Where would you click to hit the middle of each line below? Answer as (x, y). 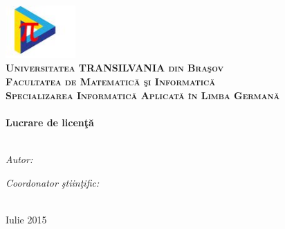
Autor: (19, 159)
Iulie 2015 (26, 219)
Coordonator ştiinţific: (53, 182)
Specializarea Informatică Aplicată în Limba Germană (143, 95)
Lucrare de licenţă (50, 122)
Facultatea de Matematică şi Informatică (111, 81)
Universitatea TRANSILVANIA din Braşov (115, 68)
